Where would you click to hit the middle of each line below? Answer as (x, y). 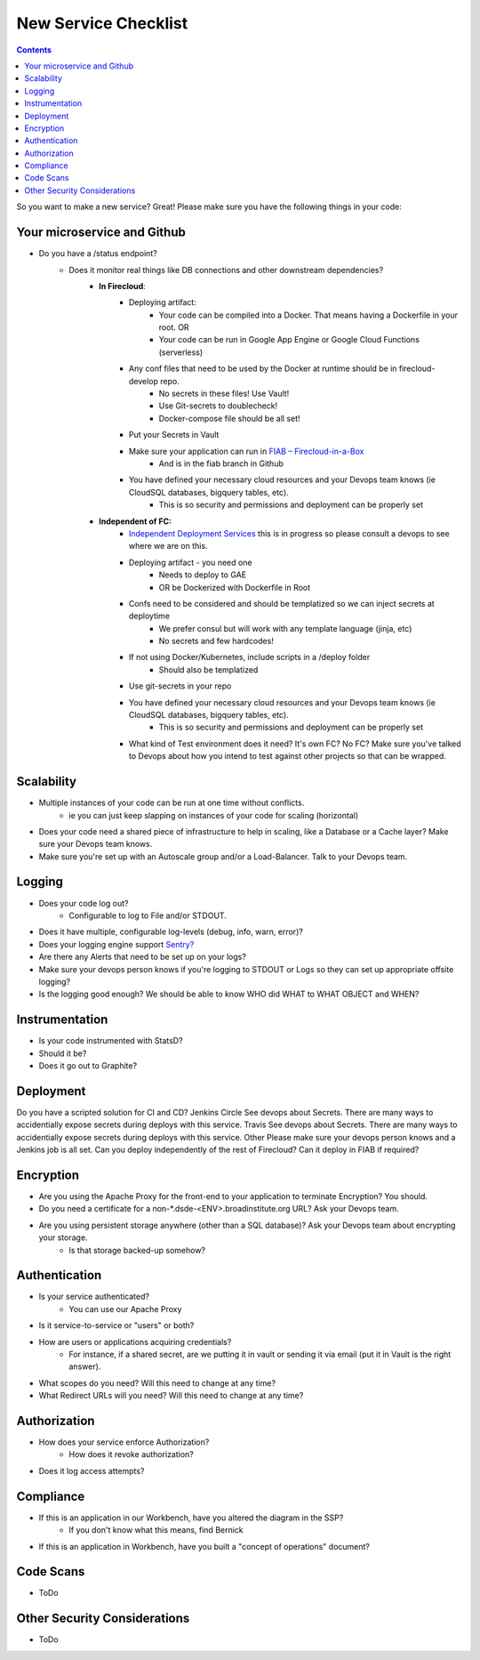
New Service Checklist (102, 23)
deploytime (150, 616)
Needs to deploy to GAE (203, 575)
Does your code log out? (84, 903)
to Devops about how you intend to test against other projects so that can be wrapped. (288, 756)
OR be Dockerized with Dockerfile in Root (235, 587)
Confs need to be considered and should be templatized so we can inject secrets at (282, 603)
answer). (85, 1366)
